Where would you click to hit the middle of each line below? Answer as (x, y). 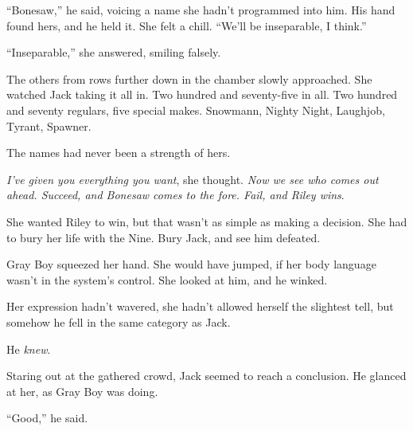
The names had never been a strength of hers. (119, 153)
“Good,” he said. (47, 418)
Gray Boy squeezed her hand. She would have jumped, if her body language (191, 264)
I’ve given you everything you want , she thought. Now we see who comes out (193, 179)
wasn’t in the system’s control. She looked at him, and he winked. (167, 279)
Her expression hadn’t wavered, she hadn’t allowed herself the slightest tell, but (200, 306)
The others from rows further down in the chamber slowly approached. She (189, 78)
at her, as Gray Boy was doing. (82, 391)
